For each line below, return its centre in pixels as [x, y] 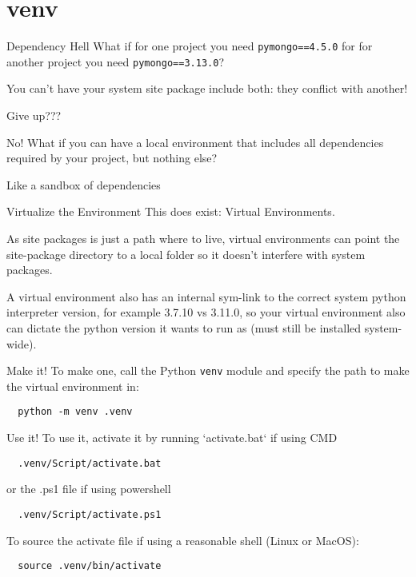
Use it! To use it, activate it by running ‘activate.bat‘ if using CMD [172, 438]
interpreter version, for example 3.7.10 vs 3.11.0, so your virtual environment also [206, 312]
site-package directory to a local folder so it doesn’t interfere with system [186, 254]
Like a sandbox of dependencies [84, 184]
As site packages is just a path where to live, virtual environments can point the [203, 238]
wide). [22, 343]
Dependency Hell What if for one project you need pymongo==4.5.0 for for [190, 46]
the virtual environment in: [73, 386]
